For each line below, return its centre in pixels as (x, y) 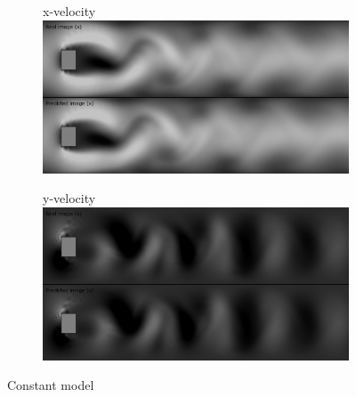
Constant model (51, 385)
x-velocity (69, 11)
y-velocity (69, 198)
